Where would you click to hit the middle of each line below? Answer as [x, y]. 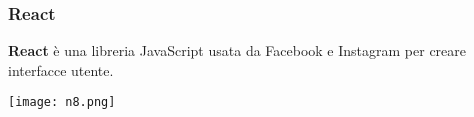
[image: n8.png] [62, 102]
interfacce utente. [61, 69]
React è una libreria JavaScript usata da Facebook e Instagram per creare [237, 50]
